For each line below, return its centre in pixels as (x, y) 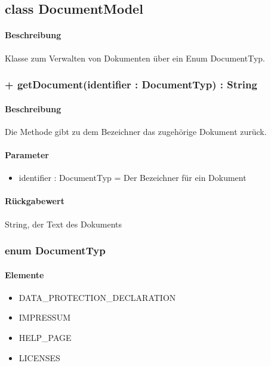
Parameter (27, 155)
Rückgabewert (35, 201)
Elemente (24, 274)
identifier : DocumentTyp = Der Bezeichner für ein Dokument (133, 178)
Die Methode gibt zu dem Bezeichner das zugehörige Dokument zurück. (136, 131)
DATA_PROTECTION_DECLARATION (97, 297)
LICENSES (39, 357)
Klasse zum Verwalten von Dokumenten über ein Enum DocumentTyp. (135, 58)
